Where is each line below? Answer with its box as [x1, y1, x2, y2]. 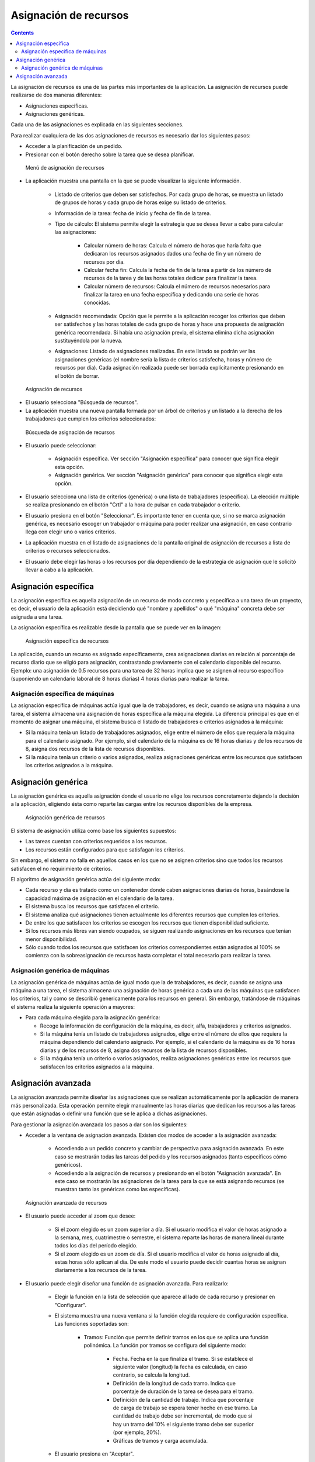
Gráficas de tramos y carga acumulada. [113, 1437, 208, 1444]
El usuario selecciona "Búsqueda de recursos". [25, 399, 138, 406]
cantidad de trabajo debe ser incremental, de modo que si [113, 1412, 253, 1419]
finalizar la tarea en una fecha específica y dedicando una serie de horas [83, 291, 259, 298]
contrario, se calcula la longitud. [113, 1371, 190, 1378]
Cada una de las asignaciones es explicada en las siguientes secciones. [10, 121, 184, 128]
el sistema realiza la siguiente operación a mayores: [10, 1003, 135, 1010]
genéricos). [54, 1161, 82, 1168]
